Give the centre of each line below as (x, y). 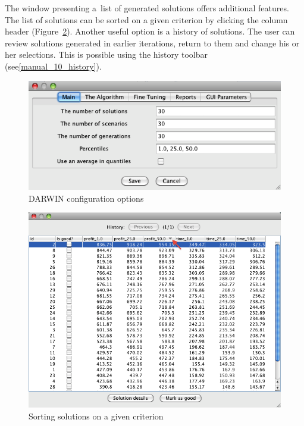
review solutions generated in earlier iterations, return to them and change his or (152, 43)
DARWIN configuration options (86, 198)
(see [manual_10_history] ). (53, 66)
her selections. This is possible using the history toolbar (106, 54)
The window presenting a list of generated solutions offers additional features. (147, 8)
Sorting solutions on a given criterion (96, 416)
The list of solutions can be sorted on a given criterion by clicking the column (146, 19)
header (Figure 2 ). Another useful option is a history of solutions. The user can (150, 31)
